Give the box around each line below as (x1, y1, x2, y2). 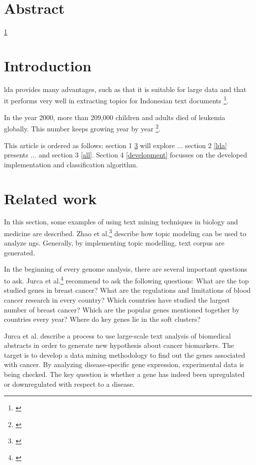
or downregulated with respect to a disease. (4, 378, 135, 389)
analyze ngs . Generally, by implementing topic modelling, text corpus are (4, 238, 224, 248)
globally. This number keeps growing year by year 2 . (4, 122, 161, 133)
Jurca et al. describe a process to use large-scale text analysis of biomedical (4, 330, 231, 341)
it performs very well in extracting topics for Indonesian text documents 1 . (4, 94, 228, 106)
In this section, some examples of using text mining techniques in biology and (4, 217, 238, 227)
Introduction (4, 55, 92, 75)
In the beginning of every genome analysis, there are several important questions (4, 264, 247, 274)
